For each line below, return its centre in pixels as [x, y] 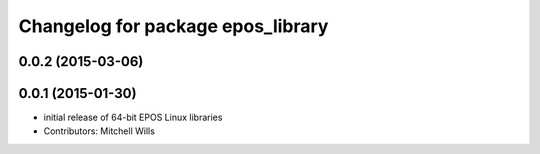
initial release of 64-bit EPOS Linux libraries [133, 117]
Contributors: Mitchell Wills [99, 131]
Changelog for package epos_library [173, 26]
